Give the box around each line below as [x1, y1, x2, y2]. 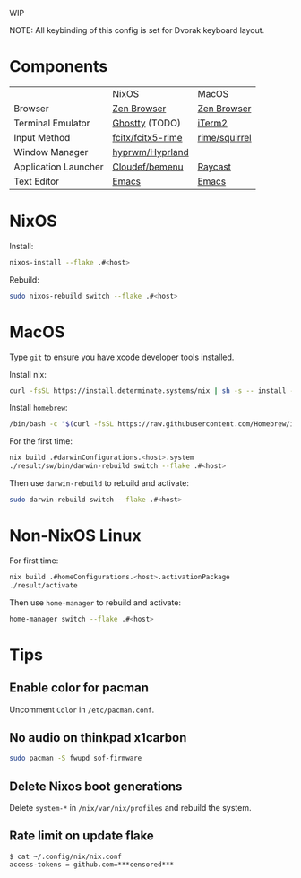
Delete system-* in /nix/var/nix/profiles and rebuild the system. [9, 803, 252, 813]
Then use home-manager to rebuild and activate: [9, 596, 182, 608]
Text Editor [13, 175, 60, 187]
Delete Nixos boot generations [9, 778, 183, 794]
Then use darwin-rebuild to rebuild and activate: [9, 478, 190, 489]
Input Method [13, 131, 71, 143]
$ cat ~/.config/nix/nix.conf [9, 852, 123, 861]
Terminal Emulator [13, 117, 90, 129]
